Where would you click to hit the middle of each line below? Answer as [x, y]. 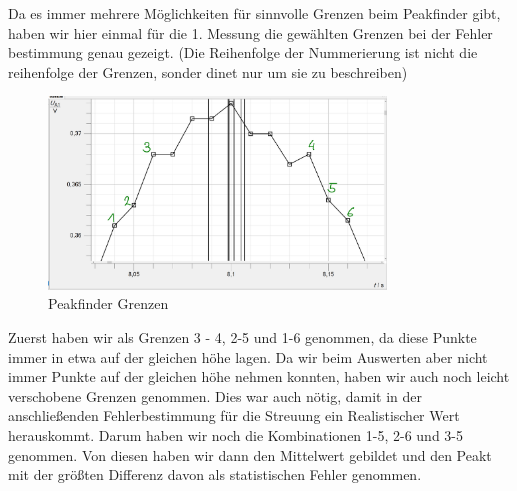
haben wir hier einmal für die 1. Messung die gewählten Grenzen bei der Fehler [250, 32]
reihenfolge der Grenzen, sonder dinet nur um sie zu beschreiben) [208, 71]
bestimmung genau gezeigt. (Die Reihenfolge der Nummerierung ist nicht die [243, 52]
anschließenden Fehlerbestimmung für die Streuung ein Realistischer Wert [234, 415]
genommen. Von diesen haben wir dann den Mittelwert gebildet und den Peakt [250, 454]
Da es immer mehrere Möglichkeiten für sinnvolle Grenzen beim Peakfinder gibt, [254, 13]
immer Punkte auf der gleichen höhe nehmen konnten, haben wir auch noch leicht [259, 376]
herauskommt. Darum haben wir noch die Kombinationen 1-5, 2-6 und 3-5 [236, 434]
